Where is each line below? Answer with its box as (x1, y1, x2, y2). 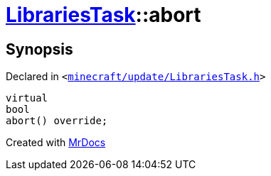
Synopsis (6, 40, 73, 58)
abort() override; (6, 115, 108, 127)
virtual (6, 92, 48, 104)
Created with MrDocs (6, 136, 106, 149)
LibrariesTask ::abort (6, 3, 201, 27)
